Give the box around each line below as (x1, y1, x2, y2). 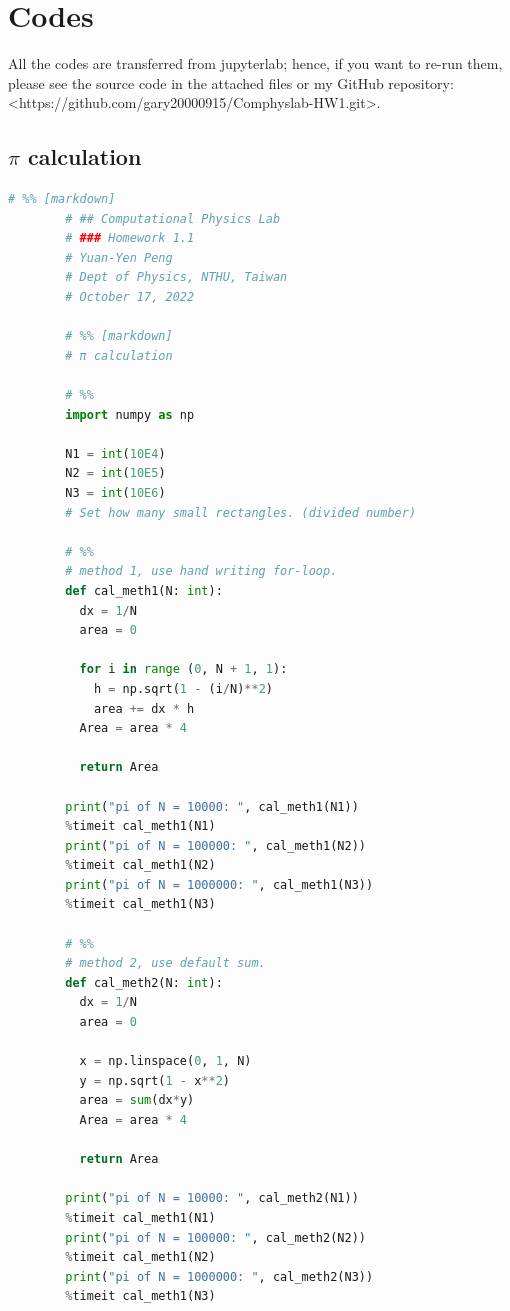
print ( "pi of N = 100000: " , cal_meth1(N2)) (65, 838, 366, 853)
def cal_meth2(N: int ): (65, 975, 223, 990)
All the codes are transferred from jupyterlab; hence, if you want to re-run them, (8, 53, 503, 74)
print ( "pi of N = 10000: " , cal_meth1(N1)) (65, 799, 359, 814)
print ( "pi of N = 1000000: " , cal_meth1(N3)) (65, 877, 374, 892)
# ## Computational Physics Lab (65, 211, 281, 226)
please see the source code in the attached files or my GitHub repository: (8, 72, 454, 93)
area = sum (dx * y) (79, 1093, 195, 1108)
